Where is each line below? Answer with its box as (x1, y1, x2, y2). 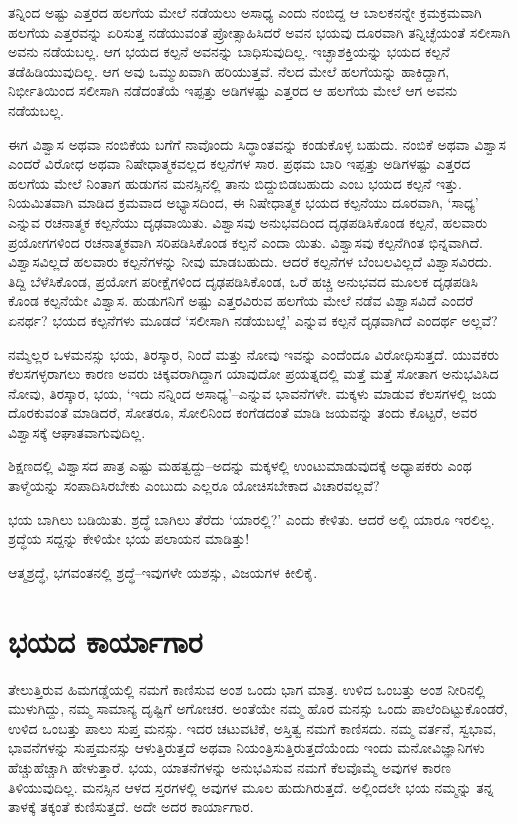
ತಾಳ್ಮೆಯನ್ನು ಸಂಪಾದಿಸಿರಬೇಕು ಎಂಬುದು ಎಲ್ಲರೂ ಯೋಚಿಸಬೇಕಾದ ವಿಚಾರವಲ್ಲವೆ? (8, 475, 380, 496)
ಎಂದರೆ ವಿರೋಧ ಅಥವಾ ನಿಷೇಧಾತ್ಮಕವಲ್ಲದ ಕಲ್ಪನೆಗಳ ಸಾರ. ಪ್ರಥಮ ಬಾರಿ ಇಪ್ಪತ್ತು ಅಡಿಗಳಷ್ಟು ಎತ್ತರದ (8, 153, 471, 174)
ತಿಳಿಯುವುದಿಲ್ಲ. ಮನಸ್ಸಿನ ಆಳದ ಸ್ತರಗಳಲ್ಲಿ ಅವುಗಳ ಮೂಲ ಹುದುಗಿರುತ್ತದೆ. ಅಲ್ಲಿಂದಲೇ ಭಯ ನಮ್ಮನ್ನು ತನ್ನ (8, 776, 494, 797)
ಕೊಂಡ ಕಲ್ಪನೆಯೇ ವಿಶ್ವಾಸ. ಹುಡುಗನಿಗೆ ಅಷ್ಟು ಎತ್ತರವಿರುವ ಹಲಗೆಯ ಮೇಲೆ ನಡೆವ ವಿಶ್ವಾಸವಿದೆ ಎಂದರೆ (8, 290, 474, 311)
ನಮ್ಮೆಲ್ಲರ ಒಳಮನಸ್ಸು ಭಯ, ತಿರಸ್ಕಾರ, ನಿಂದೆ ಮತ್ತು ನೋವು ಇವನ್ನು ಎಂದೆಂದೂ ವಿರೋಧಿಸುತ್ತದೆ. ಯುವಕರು (8, 343, 499, 364)
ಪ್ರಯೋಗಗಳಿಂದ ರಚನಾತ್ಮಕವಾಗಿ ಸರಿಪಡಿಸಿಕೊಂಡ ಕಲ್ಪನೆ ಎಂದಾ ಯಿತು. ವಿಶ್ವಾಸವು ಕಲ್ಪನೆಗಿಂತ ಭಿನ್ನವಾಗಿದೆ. (8, 231, 483, 252)
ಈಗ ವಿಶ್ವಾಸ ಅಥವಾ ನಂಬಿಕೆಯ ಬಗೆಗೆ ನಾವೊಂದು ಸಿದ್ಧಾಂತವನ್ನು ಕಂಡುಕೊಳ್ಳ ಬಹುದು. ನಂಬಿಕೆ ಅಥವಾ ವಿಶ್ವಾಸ (8, 133, 506, 154)
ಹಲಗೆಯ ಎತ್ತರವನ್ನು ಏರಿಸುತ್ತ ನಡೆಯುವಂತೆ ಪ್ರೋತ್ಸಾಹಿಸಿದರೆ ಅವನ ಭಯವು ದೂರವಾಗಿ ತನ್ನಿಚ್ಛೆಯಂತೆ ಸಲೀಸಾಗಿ (8, 21, 511, 42)
